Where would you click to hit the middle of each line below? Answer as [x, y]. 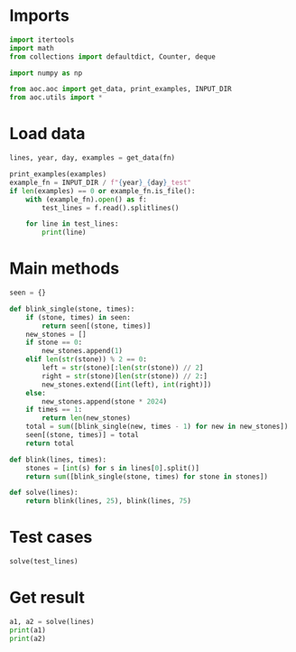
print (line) [65, 233]
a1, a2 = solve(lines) [52, 621]
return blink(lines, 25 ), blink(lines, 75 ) [109, 501]
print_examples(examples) [58, 174]
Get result [47, 598]
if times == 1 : [54, 410]
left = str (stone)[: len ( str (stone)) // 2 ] [123, 368]
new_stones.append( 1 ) [83, 351]
